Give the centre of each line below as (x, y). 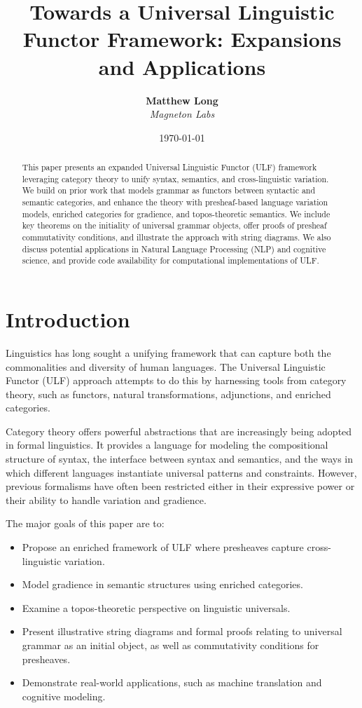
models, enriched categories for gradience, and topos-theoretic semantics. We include (176, 213)
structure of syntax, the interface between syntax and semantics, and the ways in (179, 459)
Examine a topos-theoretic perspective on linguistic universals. (156, 607)
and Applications (182, 66)
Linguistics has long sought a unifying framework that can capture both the (168, 352)
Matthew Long (182, 100)
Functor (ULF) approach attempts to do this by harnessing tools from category (176, 380)
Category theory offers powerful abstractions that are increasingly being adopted (179, 431)
